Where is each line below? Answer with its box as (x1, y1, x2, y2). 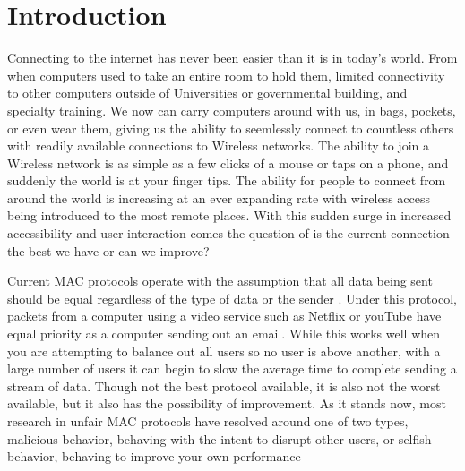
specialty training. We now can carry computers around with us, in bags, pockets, (7, 100, 456, 119)
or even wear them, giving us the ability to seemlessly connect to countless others (7, 118, 454, 137)
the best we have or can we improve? (7, 241, 210, 260)
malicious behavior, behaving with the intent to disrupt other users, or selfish (7, 429, 432, 448)
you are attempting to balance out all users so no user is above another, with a (7, 341, 441, 360)
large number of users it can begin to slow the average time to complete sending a (7, 359, 457, 378)
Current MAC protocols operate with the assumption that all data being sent (7, 271, 433, 290)
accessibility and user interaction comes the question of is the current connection (7, 224, 450, 243)
